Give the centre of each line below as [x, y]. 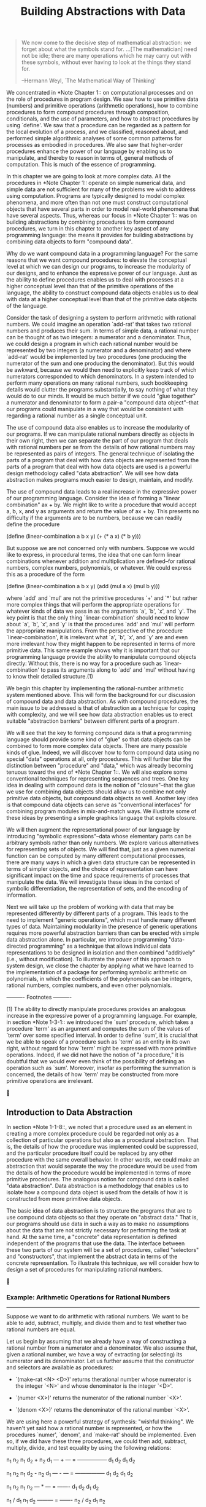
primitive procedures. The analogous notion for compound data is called [97, 1179]
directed [17, 946]
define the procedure [33, 524]
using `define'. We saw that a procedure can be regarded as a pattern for [98, 125]
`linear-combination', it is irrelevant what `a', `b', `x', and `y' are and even [97, 637]
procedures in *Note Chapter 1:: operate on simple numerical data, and [96, 183]
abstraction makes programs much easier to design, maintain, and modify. [100, 480]
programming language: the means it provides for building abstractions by [100, 235]
